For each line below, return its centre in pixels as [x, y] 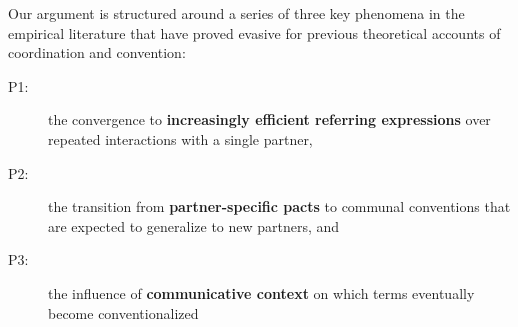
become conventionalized [123, 312]
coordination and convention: [97, 52]
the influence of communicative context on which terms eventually [261, 292]
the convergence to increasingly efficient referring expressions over [269, 119]
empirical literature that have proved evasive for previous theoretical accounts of [254, 32]
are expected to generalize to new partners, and [194, 225]
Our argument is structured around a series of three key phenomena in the [236, 13]
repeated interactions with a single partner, [180, 138]
